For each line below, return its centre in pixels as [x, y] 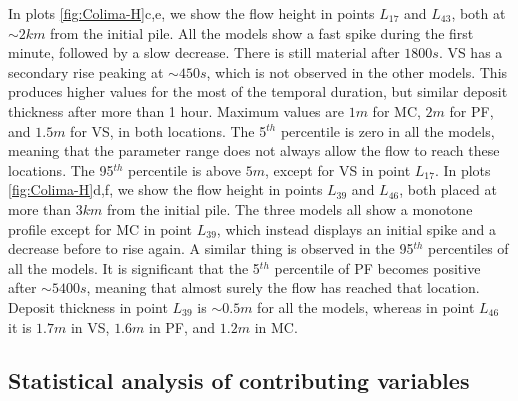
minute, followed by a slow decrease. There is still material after [204, 52]
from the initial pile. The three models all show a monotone [289, 208]
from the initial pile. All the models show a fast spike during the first [262, 32]
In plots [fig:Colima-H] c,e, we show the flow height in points [191, 13]
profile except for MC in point [100, 228]
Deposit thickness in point [88, 306]
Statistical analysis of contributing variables [239, 380]
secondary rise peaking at [86, 71]
